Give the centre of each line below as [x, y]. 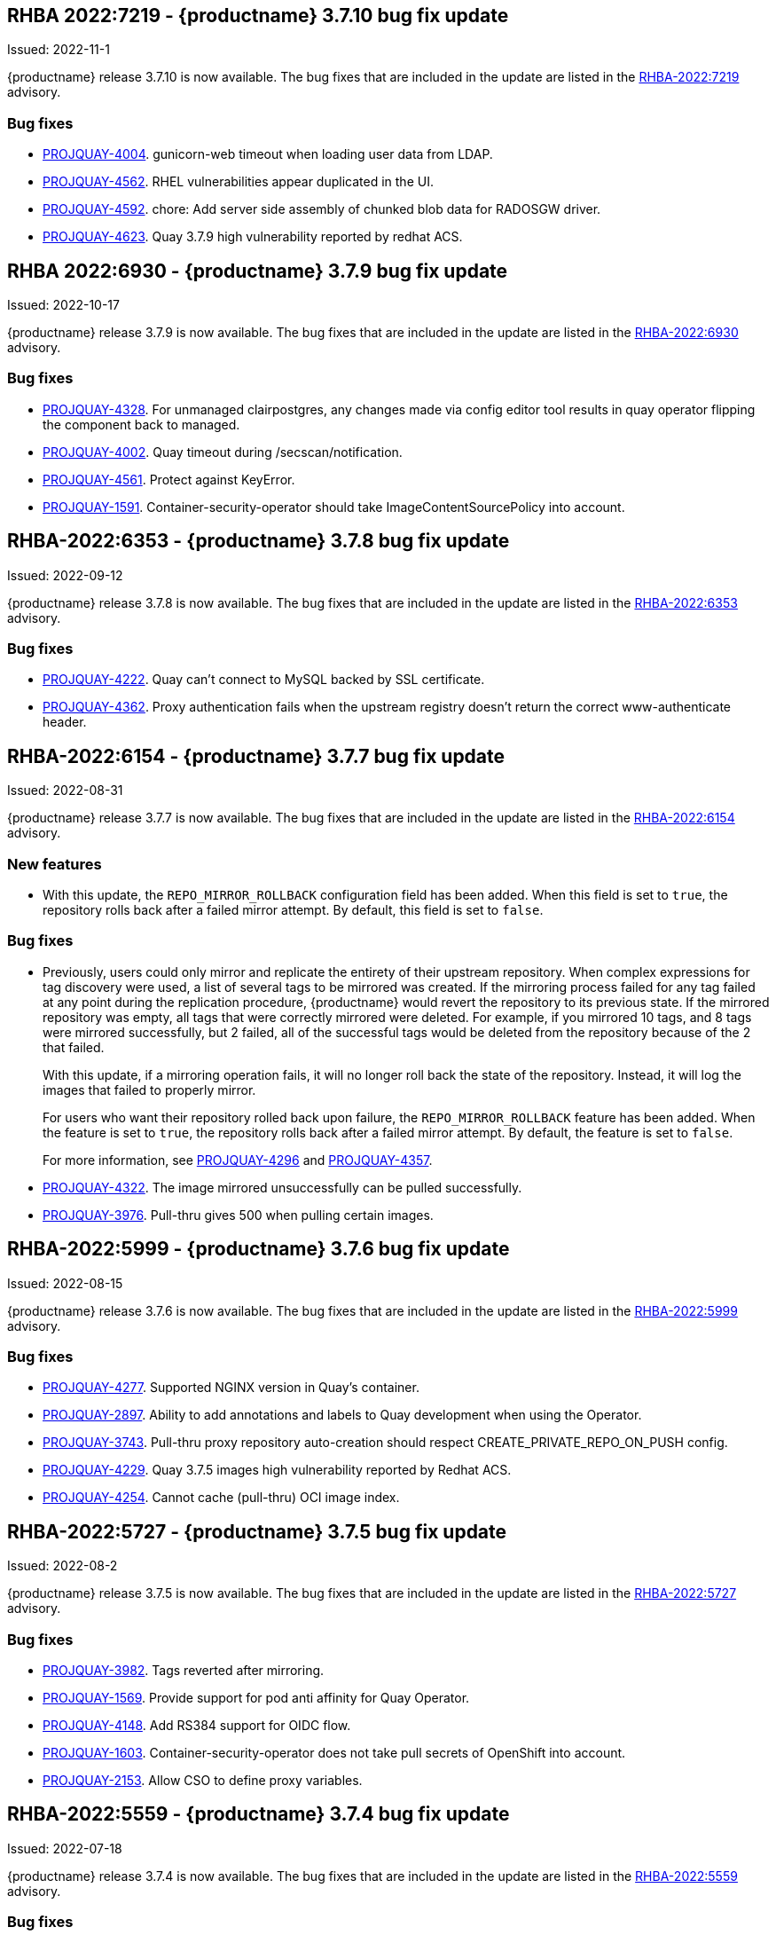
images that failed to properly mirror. [149, 1089]
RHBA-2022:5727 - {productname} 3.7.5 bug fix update [257, 1531]
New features [55, 864]
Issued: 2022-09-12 [65, 575]
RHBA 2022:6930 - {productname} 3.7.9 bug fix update [258, 271]
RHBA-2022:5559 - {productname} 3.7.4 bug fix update [259, 1814]
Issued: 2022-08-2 [63, 1566]
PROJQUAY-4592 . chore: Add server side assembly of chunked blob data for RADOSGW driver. [322, 209]
